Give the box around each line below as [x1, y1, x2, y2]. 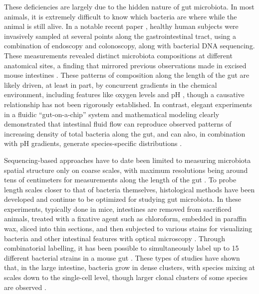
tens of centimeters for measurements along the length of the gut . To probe [4, 174, 237, 185]
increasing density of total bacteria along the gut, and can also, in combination [4, 128, 246, 139]
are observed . [4, 282, 46, 292]
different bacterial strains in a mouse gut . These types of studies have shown [4, 252, 240, 263]
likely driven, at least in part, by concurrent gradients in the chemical [4, 79, 217, 90]
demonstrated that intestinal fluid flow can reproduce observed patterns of [4, 119, 232, 129]
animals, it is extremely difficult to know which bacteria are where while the [4, 11, 237, 21]
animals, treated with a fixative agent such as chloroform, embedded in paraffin [4, 213, 247, 224]
